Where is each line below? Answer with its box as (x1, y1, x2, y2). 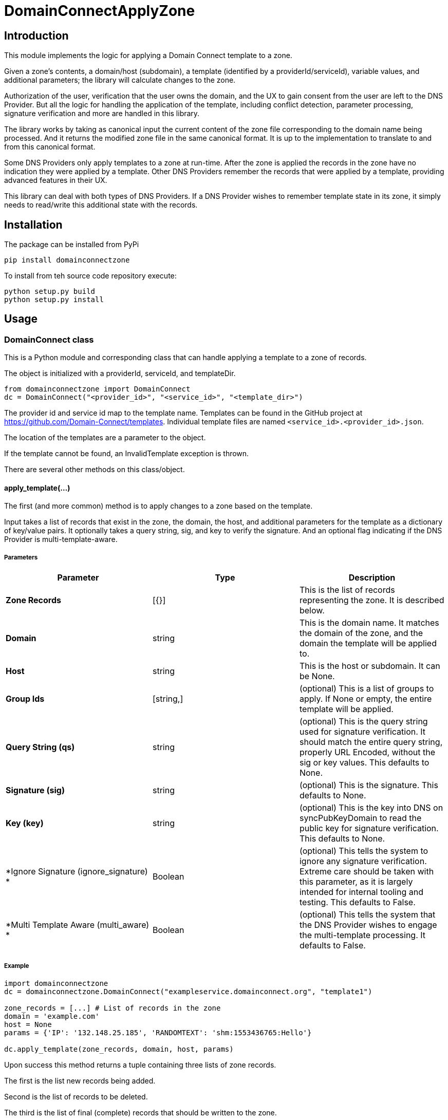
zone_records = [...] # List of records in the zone (4, 1004, 221, 1013)
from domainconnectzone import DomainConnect (4, 385, 191, 394)
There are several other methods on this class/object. (4, 465, 185, 474)
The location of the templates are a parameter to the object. (4, 433, 206, 442)
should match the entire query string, (299, 737, 443, 748)
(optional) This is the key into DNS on (299, 802, 443, 813)
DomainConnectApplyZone (4, 2, 195, 20)
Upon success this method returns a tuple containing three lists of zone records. (4, 1060, 276, 1070)
